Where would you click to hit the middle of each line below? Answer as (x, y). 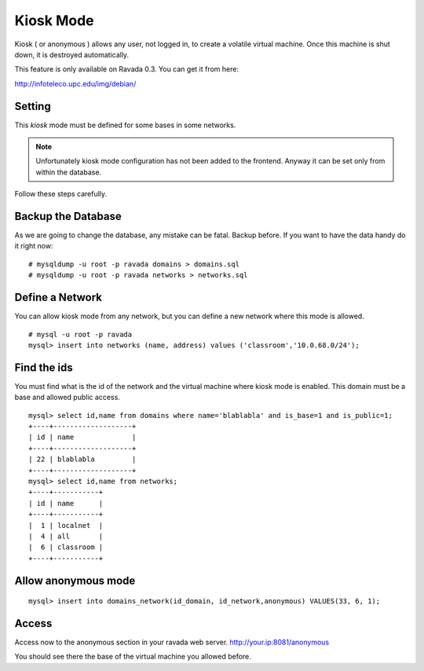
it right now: (34, 246)
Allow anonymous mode (75, 580)
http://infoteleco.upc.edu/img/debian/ (75, 83)
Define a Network (58, 297)
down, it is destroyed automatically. (72, 54)
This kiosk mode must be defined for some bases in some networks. (125, 125)
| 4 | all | (66, 536)
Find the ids (44, 367)
